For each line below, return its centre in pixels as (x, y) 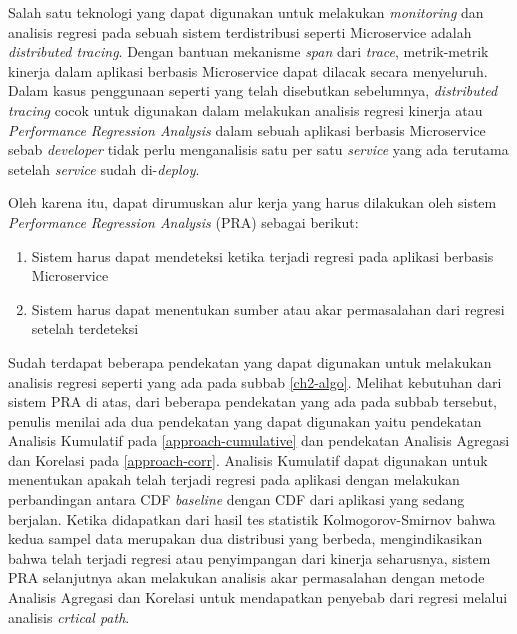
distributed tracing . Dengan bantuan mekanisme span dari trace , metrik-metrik (248, 51)
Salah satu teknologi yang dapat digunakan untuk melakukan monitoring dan (246, 12)
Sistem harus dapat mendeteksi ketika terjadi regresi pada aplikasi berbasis (262, 255)
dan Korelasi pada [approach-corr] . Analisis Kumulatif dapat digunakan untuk (248, 459)
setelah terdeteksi (85, 328)
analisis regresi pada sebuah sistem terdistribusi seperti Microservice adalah (240, 31)
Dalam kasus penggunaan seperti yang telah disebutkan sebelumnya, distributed (253, 90)
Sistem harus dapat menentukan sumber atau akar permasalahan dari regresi (268, 308)
